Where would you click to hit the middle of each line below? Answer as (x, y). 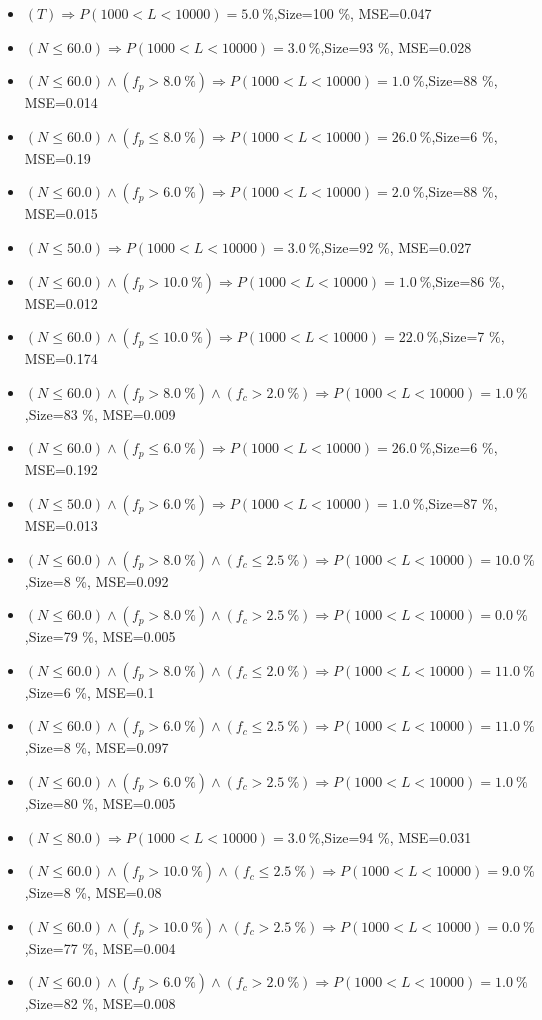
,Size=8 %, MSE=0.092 (96, 580)
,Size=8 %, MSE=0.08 (93, 892)
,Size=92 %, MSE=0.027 (396, 246)
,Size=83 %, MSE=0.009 (100, 413)
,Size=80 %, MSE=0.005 (100, 802)
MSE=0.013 (61, 524)
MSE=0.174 (61, 358)
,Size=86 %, (468, 280)
